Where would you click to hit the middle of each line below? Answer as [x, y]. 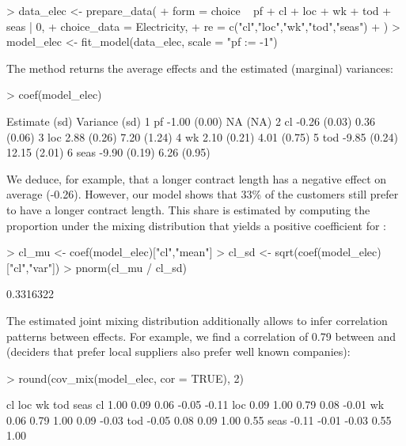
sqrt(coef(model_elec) [328, 252]
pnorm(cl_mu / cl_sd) [131, 267]
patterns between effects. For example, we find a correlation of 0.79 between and [201, 336]
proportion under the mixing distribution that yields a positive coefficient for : [196, 225]
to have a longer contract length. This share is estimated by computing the [188, 209]
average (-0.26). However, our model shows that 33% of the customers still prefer [203, 194]
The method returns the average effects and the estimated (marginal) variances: [200, 68]
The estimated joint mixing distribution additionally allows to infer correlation [197, 320]
